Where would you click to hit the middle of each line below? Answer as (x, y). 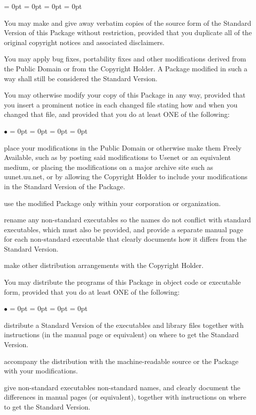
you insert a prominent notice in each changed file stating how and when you (121, 104)
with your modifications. (41, 371)
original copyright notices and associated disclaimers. (84, 42)
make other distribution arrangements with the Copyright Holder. (104, 265)
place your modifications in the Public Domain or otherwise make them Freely (123, 147)
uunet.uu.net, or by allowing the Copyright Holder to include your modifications (126, 177)
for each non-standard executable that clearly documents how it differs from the (126, 239)
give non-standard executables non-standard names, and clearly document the (122, 387)
